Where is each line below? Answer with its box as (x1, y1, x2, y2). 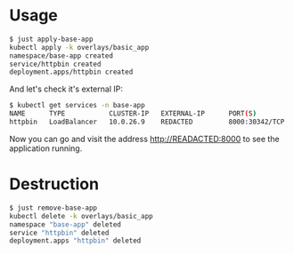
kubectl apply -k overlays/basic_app (9, 43, 150, 52)
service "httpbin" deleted (9, 228, 110, 237)
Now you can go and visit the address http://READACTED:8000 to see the (9, 133, 280, 144)
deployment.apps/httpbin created (9, 67, 134, 76)
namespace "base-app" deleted (9, 219, 122, 229)
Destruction (9, 174, 100, 194)
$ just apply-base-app (9, 35, 94, 44)
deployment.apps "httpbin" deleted (9, 236, 142, 245)
